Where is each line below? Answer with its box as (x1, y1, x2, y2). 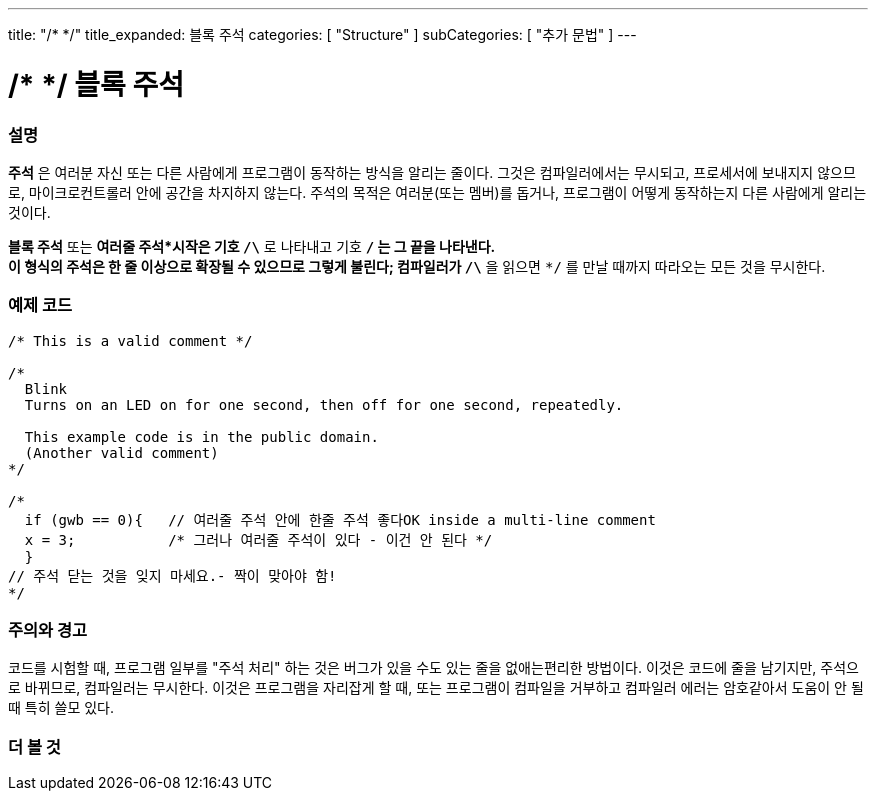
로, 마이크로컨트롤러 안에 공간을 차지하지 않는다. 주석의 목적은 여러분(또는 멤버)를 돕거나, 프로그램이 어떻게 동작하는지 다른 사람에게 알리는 (8, 183, 867, 201)
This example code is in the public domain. (24, 428, 379, 445)
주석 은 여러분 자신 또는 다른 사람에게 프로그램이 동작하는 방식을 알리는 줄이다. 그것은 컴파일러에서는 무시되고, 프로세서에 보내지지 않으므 (8, 163, 856, 181)
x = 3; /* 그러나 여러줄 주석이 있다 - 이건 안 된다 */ (24, 531, 493, 548)
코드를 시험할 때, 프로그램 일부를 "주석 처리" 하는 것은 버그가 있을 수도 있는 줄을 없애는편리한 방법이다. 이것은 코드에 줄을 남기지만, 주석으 (8, 659, 859, 677)
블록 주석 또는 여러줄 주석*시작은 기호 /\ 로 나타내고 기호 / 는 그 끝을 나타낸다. (8, 237, 496, 255)
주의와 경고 (8, 620, 88, 640)
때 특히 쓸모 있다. (8, 699, 115, 717)
